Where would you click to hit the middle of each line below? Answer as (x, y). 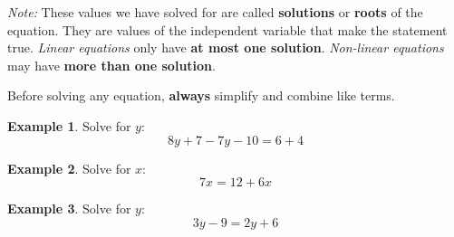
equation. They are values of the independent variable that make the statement (227, 29)
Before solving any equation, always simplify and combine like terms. (201, 95)
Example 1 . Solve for (69, 125)
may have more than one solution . (111, 65)
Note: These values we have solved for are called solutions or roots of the (215, 12)
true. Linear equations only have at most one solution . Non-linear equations (226, 47)
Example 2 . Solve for (69, 168)
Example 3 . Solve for (69, 209)
